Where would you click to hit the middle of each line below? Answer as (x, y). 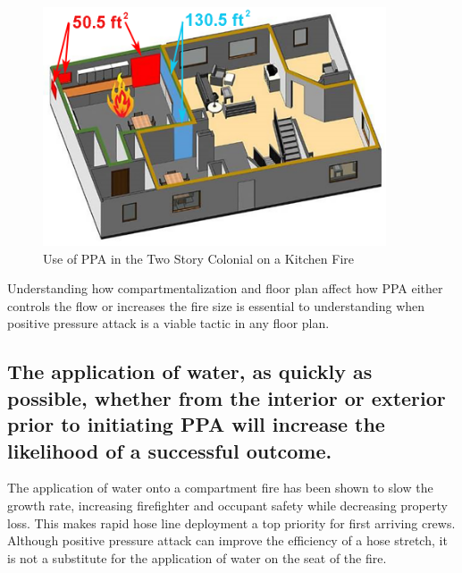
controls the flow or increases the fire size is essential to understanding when (216, 305)
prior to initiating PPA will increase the (196, 424)
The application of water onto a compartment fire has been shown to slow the (220, 488)
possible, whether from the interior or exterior (227, 397)
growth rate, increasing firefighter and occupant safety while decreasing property (227, 505)
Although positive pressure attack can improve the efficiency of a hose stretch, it (227, 540)
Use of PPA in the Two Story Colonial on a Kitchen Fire (199, 258)
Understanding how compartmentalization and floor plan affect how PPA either (225, 288)
